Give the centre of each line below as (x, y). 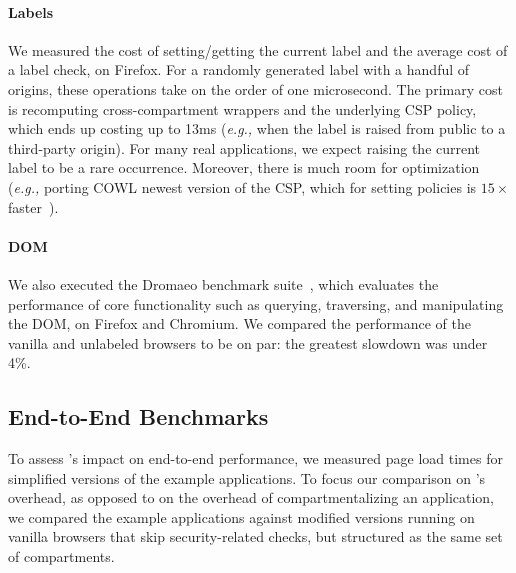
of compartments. (61, 556)
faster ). (33, 206)
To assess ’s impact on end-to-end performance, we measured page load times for (255, 458)
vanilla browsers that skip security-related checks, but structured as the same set (255, 536)
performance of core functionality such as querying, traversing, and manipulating (256, 303)
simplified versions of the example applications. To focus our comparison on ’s (247, 477)
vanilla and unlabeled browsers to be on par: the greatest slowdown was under (248, 342)
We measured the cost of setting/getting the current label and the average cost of (258, 49)
